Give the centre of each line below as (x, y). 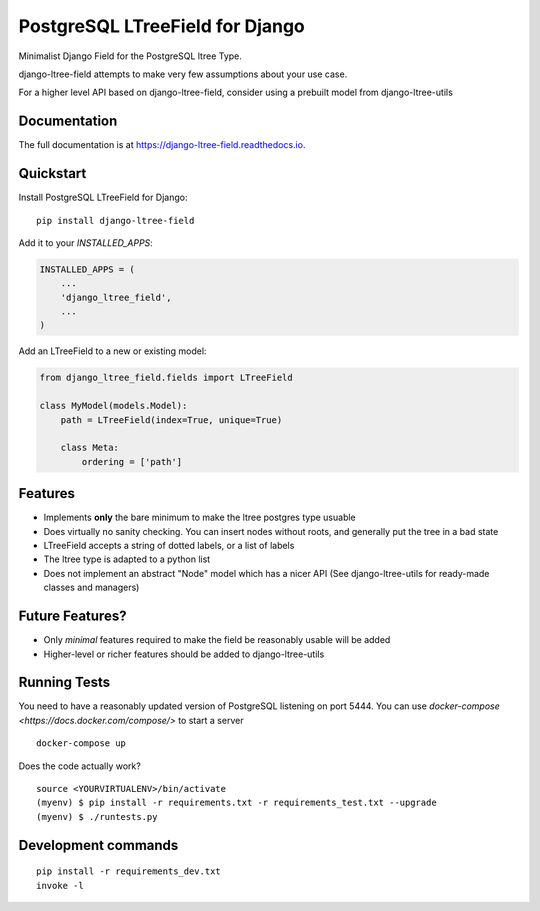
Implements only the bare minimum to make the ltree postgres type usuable (200, 517)
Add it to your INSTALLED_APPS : (86, 242)
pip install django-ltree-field (115, 220)
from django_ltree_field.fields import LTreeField (166, 378)
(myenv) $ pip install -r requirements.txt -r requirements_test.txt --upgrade (236, 803)
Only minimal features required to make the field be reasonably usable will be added (217, 640)
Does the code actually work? (80, 766)
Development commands (98, 845)
